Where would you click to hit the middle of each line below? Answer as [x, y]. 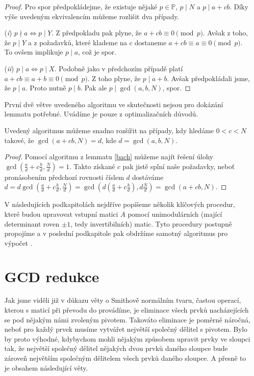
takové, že [19, 140]
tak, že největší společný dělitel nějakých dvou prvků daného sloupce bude [116, 348]
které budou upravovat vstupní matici [61, 214]
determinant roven [32, 223]
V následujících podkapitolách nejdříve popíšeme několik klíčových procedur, [120, 204]
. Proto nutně [46, 88]
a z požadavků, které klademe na [78, 42]
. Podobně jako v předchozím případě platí [119, 68]
